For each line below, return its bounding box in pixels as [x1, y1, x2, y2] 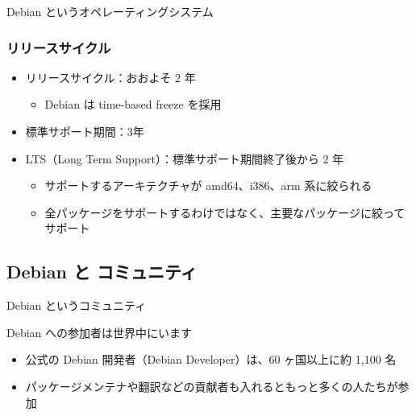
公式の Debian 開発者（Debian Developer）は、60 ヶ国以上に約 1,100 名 [25, 351, 397, 368]
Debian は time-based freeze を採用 [44, 96, 222, 113]
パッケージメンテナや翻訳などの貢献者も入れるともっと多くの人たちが [25, 377, 398, 394]
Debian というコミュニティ [6, 297, 147, 314]
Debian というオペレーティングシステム [6, 3, 214, 19]
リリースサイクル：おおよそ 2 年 [25, 68, 196, 85]
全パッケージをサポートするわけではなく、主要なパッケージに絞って [44, 204, 406, 220]
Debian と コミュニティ [6, 259, 198, 284]
